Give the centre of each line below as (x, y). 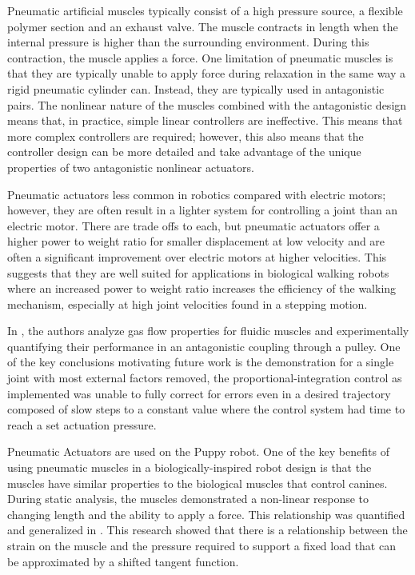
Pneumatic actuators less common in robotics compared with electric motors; (197, 194)
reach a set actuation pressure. (82, 424)
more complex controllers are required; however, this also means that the (186, 136)
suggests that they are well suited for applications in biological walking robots (198, 272)
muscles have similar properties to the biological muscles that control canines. (198, 483)
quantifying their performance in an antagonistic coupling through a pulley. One (204, 346)
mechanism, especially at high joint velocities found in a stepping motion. (188, 303)
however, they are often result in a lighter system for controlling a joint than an (203, 210)
